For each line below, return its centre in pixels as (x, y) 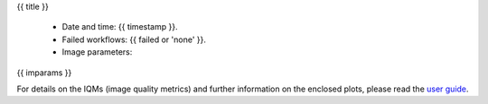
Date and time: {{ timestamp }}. (120, 27)
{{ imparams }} (44, 73)
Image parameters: (97, 52)
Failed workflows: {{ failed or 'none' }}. (134, 39)
